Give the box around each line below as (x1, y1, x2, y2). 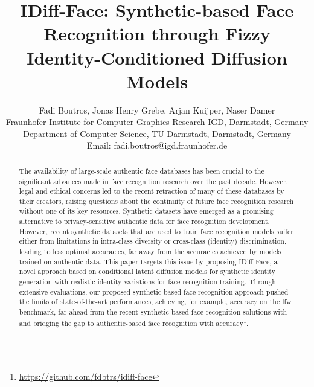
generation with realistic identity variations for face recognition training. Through (19, 277, 276, 287)
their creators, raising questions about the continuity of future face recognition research (19, 196, 294, 206)
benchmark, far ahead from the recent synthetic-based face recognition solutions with (19, 307, 287, 317)
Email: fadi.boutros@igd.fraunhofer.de (86, 139, 228, 152)
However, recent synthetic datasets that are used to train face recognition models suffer (19, 226, 293, 236)
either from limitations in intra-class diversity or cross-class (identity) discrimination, (19, 236, 287, 246)
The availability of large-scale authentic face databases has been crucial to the (19, 165, 264, 176)
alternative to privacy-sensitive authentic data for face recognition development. (19, 216, 270, 226)
